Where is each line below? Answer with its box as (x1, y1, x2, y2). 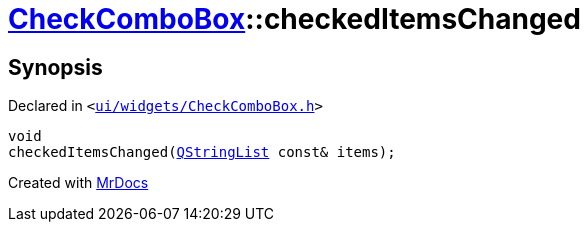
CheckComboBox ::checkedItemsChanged (8, 2, 581, 36)
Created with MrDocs (8, 174, 149, 192)
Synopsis (8, 54, 103, 80)
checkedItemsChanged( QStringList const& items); (8, 144, 396, 161)
